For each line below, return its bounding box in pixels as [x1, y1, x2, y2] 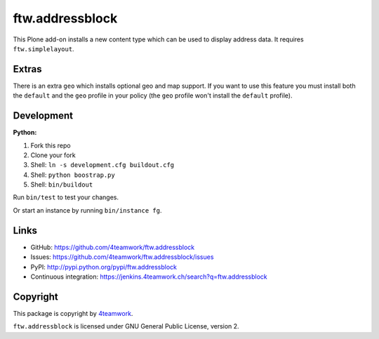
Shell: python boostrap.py [30, 171, 115, 179]
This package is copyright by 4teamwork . [13, 309, 133, 317]
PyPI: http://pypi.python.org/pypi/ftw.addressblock [30, 262, 177, 271]
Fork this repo [30, 141, 71, 149]
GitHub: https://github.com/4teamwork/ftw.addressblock [30, 243, 195, 251]
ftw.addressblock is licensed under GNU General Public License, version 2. [13, 322, 239, 331]
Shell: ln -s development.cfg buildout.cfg [30, 161, 175, 169]
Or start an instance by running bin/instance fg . [13, 206, 162, 214]
